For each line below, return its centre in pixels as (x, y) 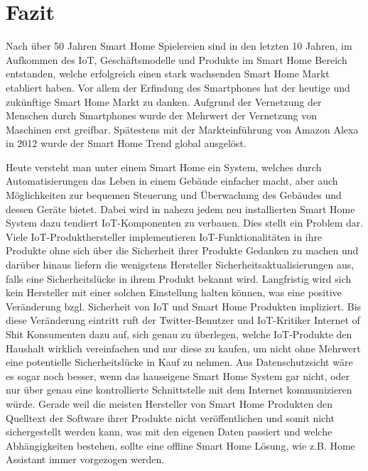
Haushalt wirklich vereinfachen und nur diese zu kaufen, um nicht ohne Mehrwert (183, 348)
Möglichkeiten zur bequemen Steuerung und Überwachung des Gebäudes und (174, 195)
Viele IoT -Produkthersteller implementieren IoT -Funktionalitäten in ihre (164, 236)
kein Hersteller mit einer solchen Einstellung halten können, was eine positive (174, 292)
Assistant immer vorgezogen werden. (85, 459)
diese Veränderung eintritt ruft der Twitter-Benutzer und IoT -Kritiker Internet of (183, 320)
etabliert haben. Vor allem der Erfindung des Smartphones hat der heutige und (178, 87)
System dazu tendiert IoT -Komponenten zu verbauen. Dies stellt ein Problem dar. (185, 223)
